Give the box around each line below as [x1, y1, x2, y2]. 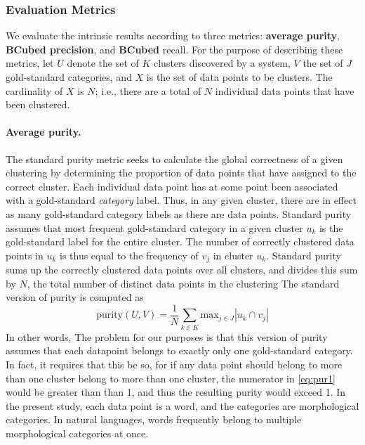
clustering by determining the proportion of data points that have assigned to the [6, 165, 357, 180]
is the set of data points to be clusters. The [146, 70, 333, 84]
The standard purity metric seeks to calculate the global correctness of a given [6, 151, 343, 166]
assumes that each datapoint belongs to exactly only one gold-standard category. [6, 343, 353, 358]
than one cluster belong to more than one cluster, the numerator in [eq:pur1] [6, 370, 336, 385]
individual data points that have [215, 83, 354, 98]
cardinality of [6, 83, 63, 98]
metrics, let [6, 56, 54, 70]
